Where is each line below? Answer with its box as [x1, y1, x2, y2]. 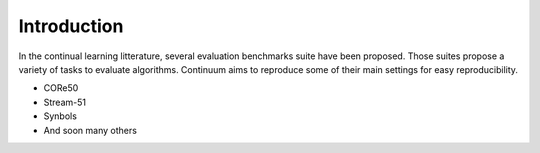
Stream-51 [43, 96, 87, 108]
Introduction [18, 15, 124, 37]
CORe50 [43, 82, 79, 94]
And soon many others [43, 124, 137, 136]
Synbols [43, 110, 77, 122]
